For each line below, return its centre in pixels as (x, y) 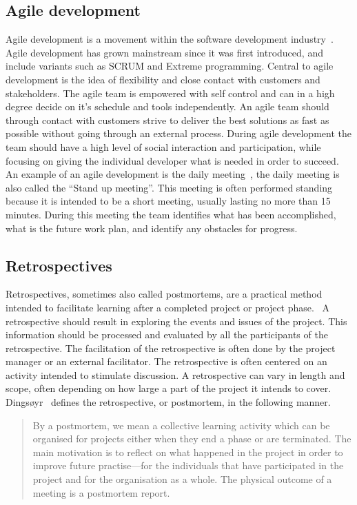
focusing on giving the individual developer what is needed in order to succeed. (172, 160)
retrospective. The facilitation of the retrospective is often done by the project (171, 348)
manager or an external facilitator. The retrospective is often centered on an (166, 361)
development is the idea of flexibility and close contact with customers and (163, 79)
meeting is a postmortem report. (101, 492)
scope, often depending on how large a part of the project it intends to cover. (169, 388)
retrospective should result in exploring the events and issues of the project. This (176, 321)
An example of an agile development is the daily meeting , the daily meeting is (173, 174)
